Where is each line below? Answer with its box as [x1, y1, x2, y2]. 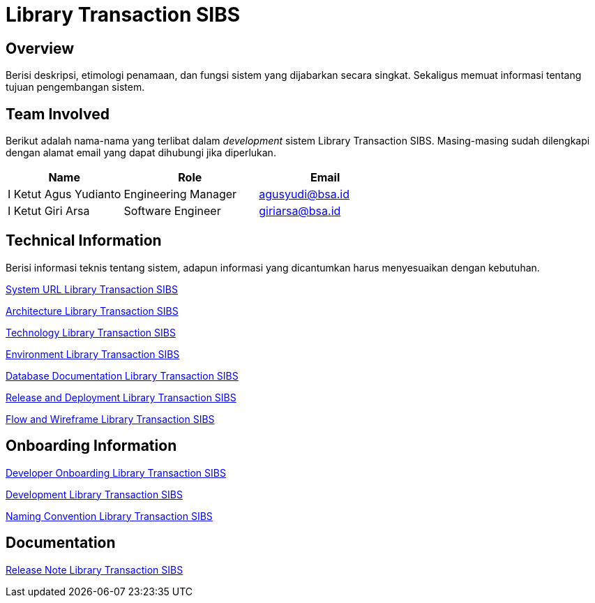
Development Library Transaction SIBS [6, 488, 183, 500]
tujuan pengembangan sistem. [6, 81, 145, 94]
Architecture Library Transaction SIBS [6, 304, 179, 317]
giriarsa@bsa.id [259, 204, 341, 218]
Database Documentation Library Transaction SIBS [6, 369, 239, 382]
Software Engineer [123, 204, 221, 218]
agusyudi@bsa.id [259, 187, 349, 202]
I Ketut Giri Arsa [8, 204, 90, 218]
